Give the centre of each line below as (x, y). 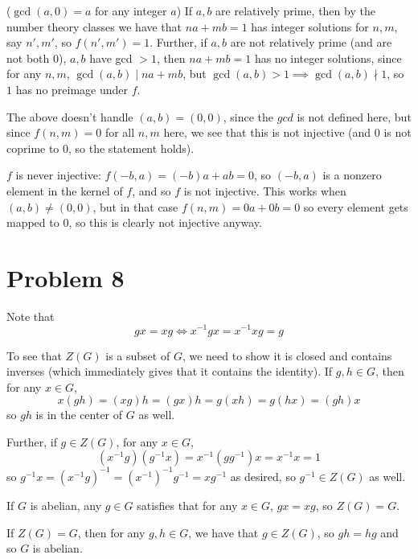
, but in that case (135, 206)
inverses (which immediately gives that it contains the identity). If (170, 371)
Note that (31, 316)
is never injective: (58, 175)
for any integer (131, 10)
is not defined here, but (354, 116)
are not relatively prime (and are (311, 42)
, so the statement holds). (131, 148)
